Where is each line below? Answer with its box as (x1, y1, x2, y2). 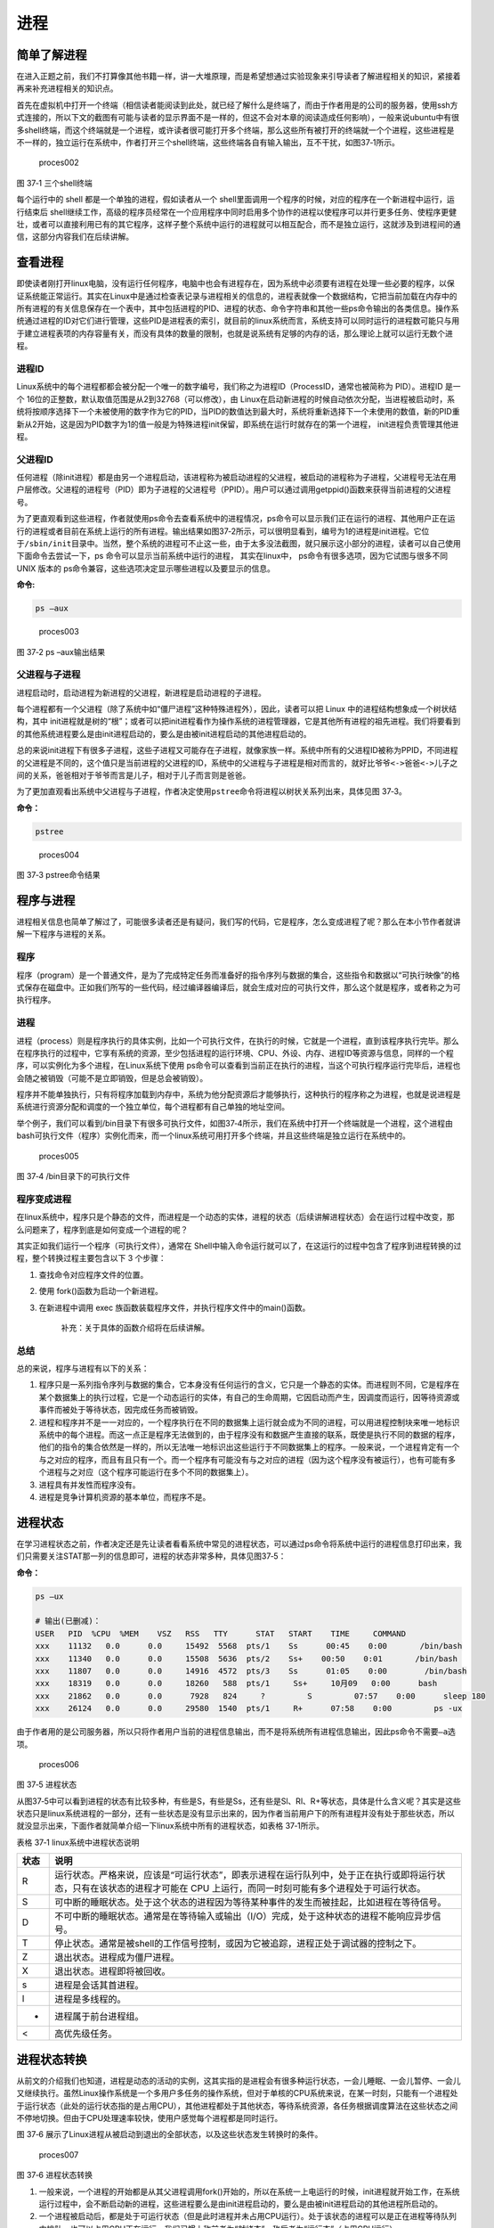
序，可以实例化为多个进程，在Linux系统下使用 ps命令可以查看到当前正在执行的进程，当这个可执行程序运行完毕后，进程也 (16, 1061, 461, 1071)
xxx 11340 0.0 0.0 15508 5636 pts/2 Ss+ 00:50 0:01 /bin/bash (35, 1653, 458, 1664)
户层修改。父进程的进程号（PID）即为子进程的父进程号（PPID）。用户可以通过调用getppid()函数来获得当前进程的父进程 (16, 484, 451, 495)
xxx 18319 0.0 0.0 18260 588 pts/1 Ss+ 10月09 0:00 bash (35, 1678, 438, 1689)
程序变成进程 (16, 1192, 72, 1205)
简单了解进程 (16, 47, 87, 62)
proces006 (38, 1758, 79, 1769)
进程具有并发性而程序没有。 (38, 1479, 141, 1490)
